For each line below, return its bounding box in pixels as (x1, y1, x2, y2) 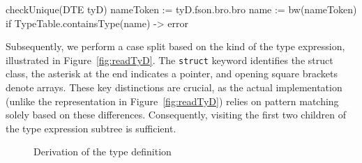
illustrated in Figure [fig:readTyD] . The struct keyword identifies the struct (6, 52, 333, 67)
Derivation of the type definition (33, 144, 172, 159)
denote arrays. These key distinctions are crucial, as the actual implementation (6, 80, 342, 95)
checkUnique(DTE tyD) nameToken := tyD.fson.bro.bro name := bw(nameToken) (6, 2, 357, 16)
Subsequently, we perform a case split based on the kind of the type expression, (6, 39, 345, 54)
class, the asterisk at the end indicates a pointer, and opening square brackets (6, 66, 338, 81)
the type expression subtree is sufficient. (6, 121, 176, 135)
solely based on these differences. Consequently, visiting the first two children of (6, 107, 346, 122)
